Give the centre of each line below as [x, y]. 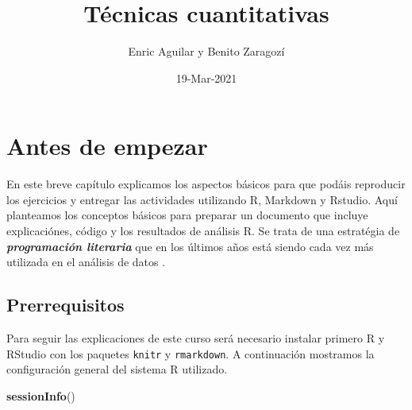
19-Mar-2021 [206, 77]
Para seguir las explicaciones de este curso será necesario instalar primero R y [196, 338]
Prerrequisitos [65, 305]
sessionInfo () [41, 395]
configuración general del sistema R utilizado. [117, 369]
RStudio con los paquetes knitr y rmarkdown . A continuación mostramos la [191, 353]
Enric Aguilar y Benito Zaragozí [206, 51]
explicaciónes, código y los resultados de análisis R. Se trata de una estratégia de [203, 231]
